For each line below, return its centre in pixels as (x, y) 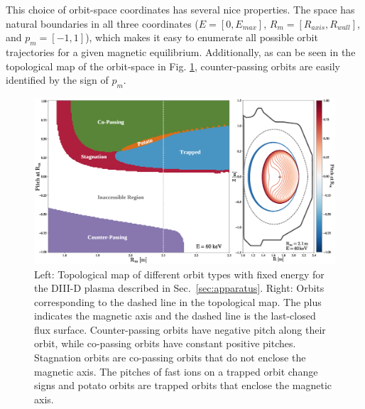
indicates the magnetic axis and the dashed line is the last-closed (175, 316)
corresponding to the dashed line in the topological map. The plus (178, 301)
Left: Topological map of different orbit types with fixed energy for (179, 274)
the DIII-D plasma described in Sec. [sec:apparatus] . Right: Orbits (179, 288)
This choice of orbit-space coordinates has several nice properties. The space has (180, 9)
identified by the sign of (57, 80)
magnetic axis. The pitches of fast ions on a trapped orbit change (176, 371)
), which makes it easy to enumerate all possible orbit (202, 37)
